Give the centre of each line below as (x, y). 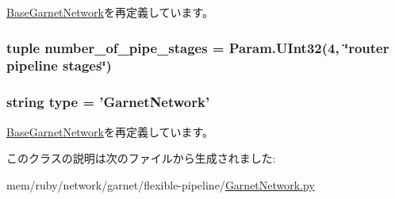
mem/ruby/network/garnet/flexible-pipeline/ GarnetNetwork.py (161, 184)
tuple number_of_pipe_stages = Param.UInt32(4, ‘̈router (198, 47)
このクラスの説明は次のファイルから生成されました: (141, 158)
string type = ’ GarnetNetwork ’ (108, 102)
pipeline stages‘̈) (59, 65)
